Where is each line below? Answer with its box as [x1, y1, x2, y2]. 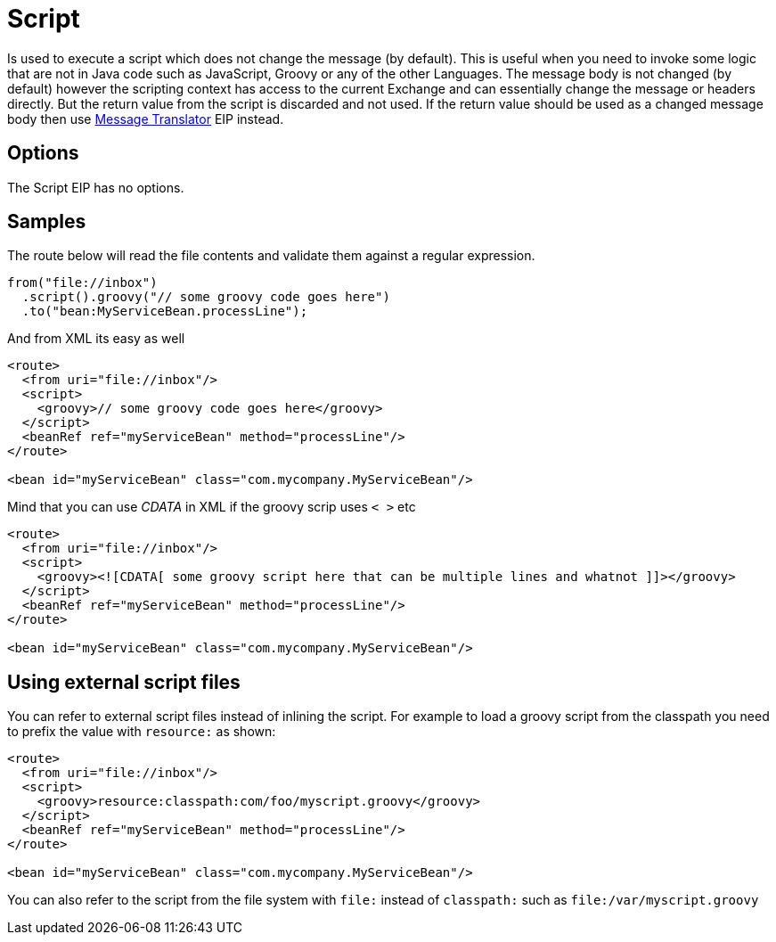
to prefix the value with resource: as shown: [7, 724, 276, 740]
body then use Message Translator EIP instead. [7, 111, 284, 127]
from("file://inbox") [7, 275, 158, 291]
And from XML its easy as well [7, 331, 185, 347]
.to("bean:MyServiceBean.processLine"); [21, 304, 308, 319]
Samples [7, 210, 86, 233]
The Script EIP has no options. [7, 179, 184, 195]
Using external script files [7, 670, 241, 693]
